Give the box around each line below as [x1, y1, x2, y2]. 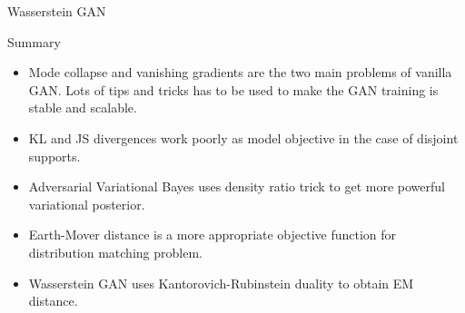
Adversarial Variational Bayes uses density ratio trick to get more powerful [28, 177, 445, 196]
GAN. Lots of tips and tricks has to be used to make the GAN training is [28, 80, 439, 99]
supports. [28, 146, 81, 165]
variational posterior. [28, 194, 145, 213]
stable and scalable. [28, 98, 137, 117]
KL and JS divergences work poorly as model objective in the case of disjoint [28, 128, 459, 147]
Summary [7, 32, 61, 51]
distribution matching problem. [28, 242, 203, 261]
